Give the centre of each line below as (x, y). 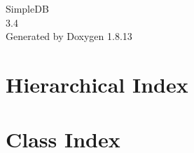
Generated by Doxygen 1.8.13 (69, 36)
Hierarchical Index (97, 84)
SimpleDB (27, 8)
